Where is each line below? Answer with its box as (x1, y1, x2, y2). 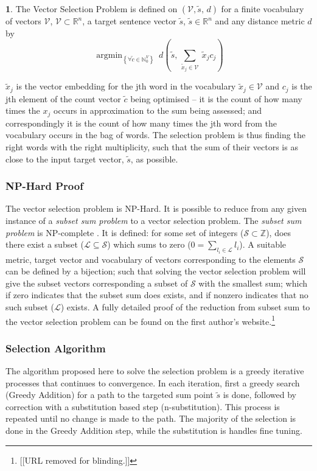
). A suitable (239, 238, 287, 251)
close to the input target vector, (5, 152, 124, 165)
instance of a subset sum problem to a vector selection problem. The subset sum (5, 214, 302, 226)
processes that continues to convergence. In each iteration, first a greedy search (5, 376, 300, 389)
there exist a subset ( (5, 238, 84, 251)
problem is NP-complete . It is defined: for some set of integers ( (5, 226, 244, 239)
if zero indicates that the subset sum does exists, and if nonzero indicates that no (5, 288, 308, 301)
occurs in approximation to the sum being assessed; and (54, 104, 262, 117)
